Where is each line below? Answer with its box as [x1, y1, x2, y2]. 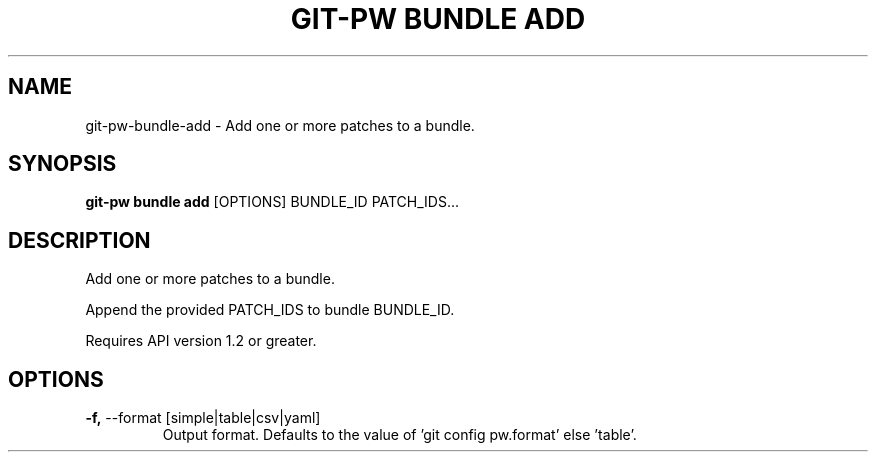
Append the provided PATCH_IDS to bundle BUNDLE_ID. [85, 301, 455, 319]
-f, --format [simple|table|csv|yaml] [85, 409, 321, 427]
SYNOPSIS [8, 151, 117, 177]
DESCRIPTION [8, 227, 151, 253]
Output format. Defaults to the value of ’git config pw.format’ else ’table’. [162, 426, 637, 444]
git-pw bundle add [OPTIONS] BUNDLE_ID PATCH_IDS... [85, 193, 460, 211]
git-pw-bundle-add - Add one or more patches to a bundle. [85, 116, 475, 134]
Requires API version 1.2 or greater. [85, 332, 317, 350]
